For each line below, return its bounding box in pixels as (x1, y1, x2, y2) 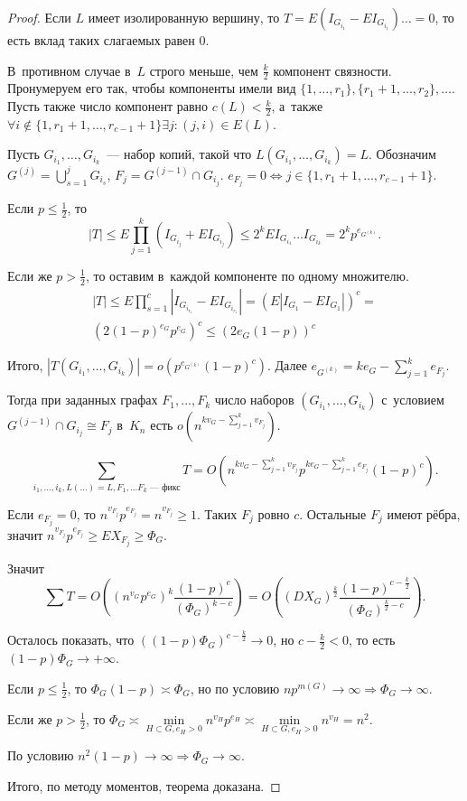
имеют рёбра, (387, 504, 461, 523)
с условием (381, 390, 444, 409)
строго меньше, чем (149, 61, 258, 79)
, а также (271, 97, 323, 116)
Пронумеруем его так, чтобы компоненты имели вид (7, 79, 296, 98)
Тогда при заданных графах (7, 390, 158, 409)
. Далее (266, 356, 307, 375)
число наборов (214, 390, 294, 409)
